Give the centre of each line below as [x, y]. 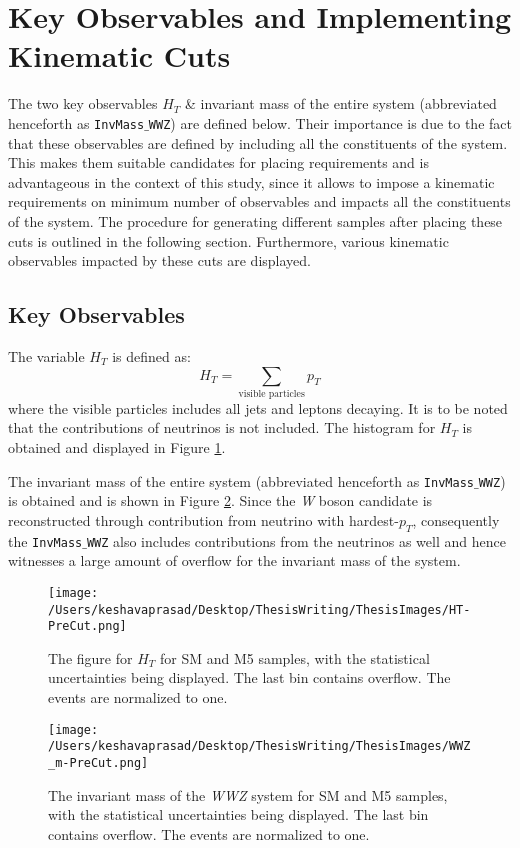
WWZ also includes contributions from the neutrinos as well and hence [296, 540]
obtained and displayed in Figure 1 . [117, 447]
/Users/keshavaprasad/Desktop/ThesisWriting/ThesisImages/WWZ [259, 746]
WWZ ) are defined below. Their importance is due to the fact [330, 122]
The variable [46, 355]
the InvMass [45, 540]
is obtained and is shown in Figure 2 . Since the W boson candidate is [220, 500]
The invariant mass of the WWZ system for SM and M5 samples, [248, 794]
